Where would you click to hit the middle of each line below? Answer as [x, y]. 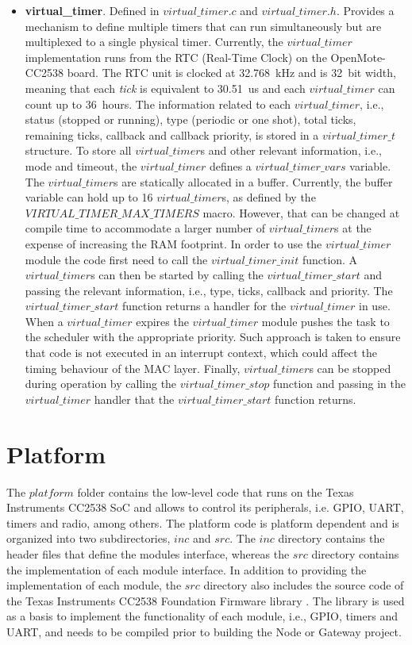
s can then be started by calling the [177, 275]
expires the [162, 321]
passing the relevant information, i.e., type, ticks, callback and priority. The [209, 290]
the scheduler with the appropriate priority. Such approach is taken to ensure [213, 337]
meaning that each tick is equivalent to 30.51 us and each [165, 88]
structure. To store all [78, 150]
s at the [353, 228]
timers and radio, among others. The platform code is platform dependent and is [203, 522]
